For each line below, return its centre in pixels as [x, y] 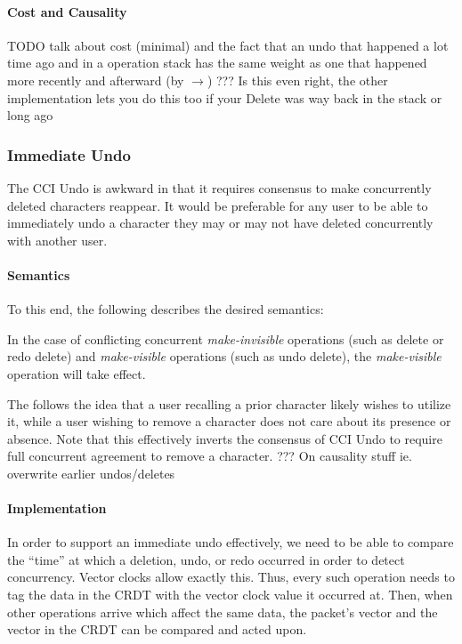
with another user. [57, 240]
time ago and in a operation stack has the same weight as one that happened [217, 63]
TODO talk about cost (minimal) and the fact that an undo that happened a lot [228, 45]
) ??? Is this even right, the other [297, 80]
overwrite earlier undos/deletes [91, 473]
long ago [30, 115]
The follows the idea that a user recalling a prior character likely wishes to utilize [229, 403]
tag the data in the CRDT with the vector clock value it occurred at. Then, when [230, 595]
